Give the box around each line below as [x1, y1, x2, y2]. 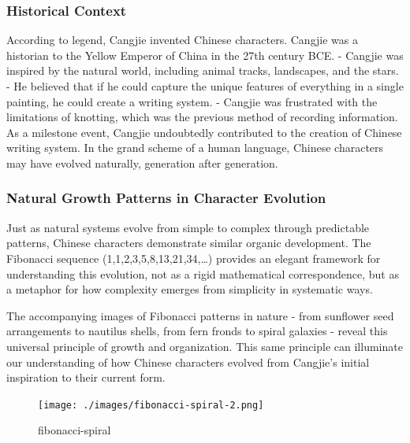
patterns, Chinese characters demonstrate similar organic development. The [6, 234, 371, 251]
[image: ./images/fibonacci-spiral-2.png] [38, 399, 264, 411]
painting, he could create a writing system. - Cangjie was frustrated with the [6, 93, 378, 109]
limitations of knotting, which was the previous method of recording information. [6, 109, 398, 125]
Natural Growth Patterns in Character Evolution [6, 188, 326, 208]
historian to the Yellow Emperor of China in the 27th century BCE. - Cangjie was [6, 46, 404, 63]
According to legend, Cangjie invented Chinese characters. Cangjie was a [6, 31, 358, 48]
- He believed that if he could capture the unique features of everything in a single [6, 78, 404, 94]
